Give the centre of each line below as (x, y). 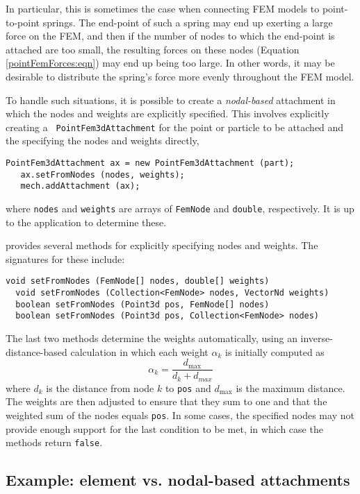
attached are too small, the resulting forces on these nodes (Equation (153, 49)
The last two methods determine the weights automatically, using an (152, 338)
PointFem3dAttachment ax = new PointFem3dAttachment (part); (150, 163)
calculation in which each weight (139, 351)
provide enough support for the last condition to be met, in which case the (164, 428)
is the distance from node (100, 387)
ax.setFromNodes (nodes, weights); (103, 174)
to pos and (188, 387)
